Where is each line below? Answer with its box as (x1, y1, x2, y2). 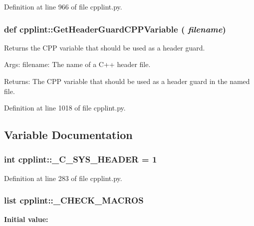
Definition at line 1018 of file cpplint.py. (4, 102, 126, 113)
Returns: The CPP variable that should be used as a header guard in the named (4, 76, 250, 86)
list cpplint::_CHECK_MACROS (4, 194, 144, 206)
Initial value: (4, 213, 48, 224)
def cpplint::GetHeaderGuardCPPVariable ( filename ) (4, 22, 226, 35)
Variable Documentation (4, 127, 133, 142)
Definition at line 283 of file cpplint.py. (4, 172, 122, 183)
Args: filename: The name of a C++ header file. (4, 59, 151, 69)
